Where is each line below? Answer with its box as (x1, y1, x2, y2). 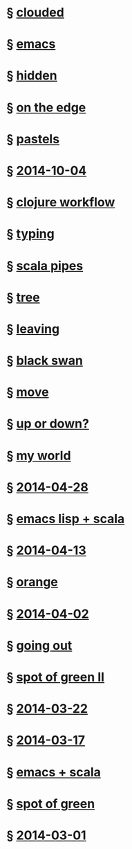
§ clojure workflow (6, 194, 115, 210)
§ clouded (6, 5, 65, 20)
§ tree (6, 289, 40, 305)
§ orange (6, 574, 58, 590)
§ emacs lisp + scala (6, 511, 125, 527)
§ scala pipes (6, 257, 84, 273)
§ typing (6, 226, 55, 242)
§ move (6, 385, 49, 400)
